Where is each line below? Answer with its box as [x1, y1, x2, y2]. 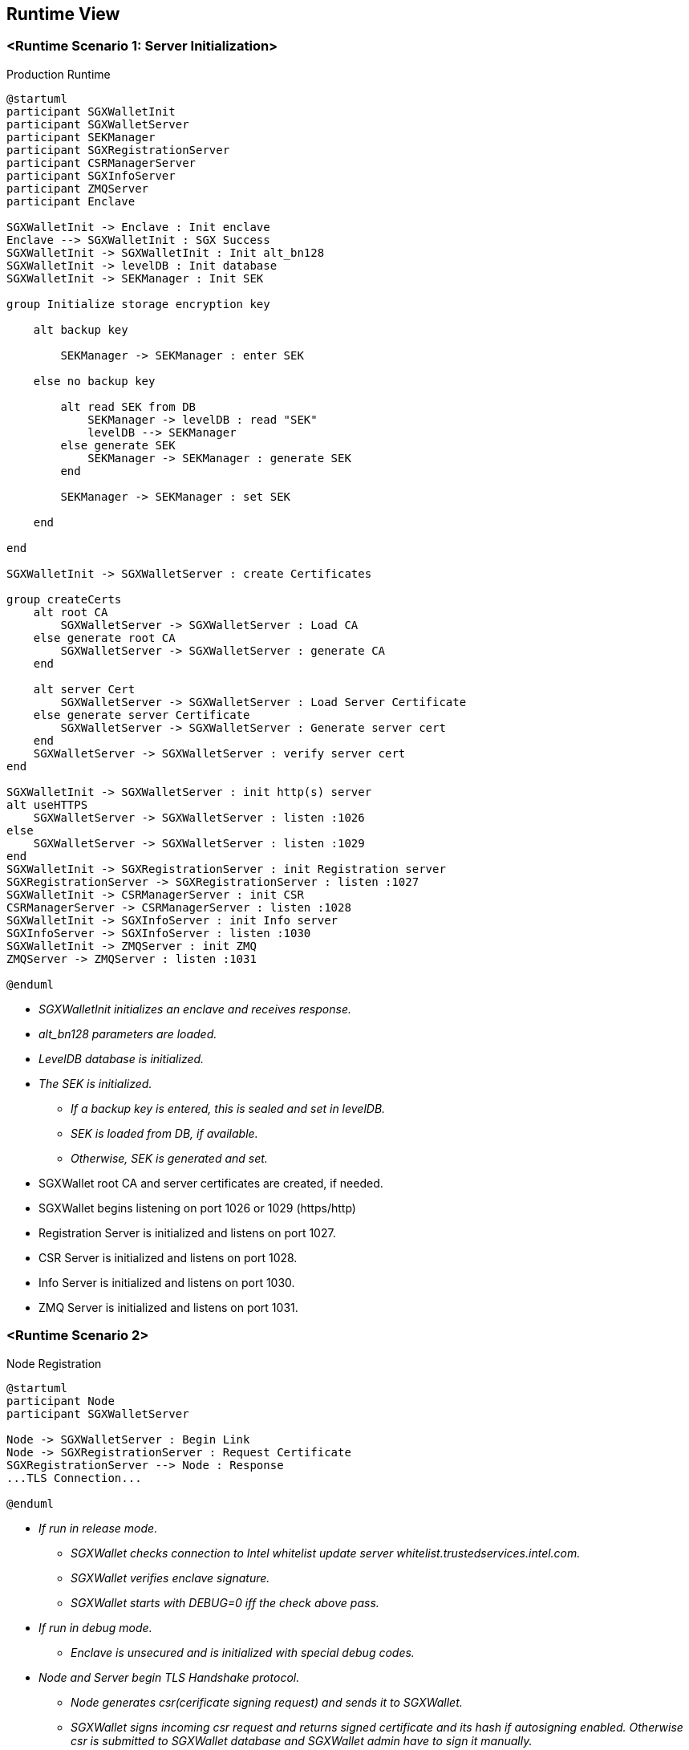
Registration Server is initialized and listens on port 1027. [39, 1225, 336, 1240]
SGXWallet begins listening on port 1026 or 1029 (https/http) [39, 1200, 356, 1215]
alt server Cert [33, 682, 136, 696]
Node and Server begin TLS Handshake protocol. [39, 1670, 300, 1684]
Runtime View [6, 4, 120, 24]
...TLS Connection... [6, 1471, 142, 1484]
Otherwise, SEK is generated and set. [71, 1151, 268, 1165]
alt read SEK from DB [60, 400, 197, 413]
